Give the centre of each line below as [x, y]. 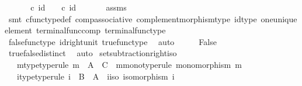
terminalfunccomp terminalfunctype [101, 30]
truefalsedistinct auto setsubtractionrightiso [93, 53]
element [19, 30]
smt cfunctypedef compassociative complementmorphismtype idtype [133, 18]
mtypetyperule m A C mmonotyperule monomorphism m [129, 64]
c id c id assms [79, 7]
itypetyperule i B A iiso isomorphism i [96, 76]
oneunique [279, 18]
